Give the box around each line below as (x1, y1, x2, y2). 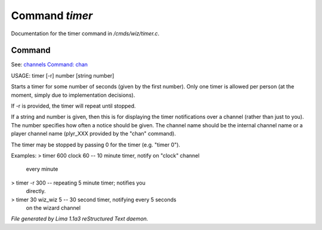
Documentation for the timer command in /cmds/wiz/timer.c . (11, 30, 160, 37)
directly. (26, 188, 46, 195)
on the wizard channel (26, 204, 80, 211)
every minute (26, 165, 58, 173)
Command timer (11, 9, 93, 22)
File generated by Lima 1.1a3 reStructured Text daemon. (11, 215, 148, 222)
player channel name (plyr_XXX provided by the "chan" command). (11, 130, 176, 137)
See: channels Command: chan (11, 61, 88, 68)
